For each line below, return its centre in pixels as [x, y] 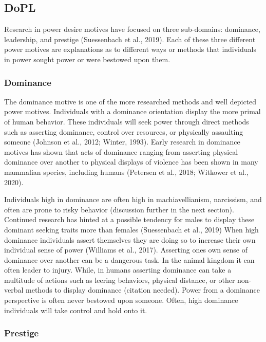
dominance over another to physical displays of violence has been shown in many [131, 162]
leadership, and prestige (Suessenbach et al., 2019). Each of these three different [130, 39]
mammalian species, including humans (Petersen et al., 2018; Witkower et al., [126, 172]
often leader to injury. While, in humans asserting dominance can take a [118, 270]
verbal [14, 290]
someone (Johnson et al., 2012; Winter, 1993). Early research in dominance [122, 142]
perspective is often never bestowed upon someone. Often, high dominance [121, 300]
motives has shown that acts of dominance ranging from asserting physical [121, 151]
